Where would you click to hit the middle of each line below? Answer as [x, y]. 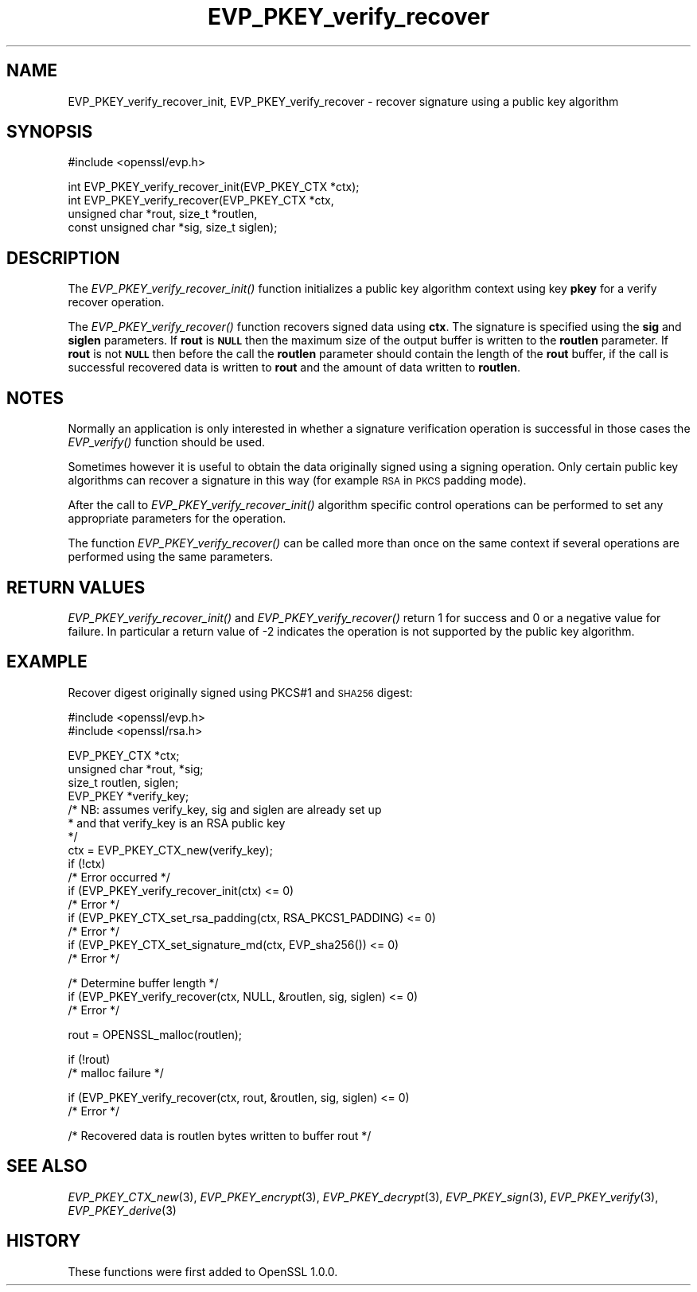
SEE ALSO [47, 1166]
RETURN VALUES [76, 587]
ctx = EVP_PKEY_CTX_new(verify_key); [170, 850]
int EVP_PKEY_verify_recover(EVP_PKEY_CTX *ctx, [201, 200]
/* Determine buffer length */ [143, 983]
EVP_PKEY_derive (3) [122, 1210]
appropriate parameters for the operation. [177, 519]
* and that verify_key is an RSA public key [177, 823]
